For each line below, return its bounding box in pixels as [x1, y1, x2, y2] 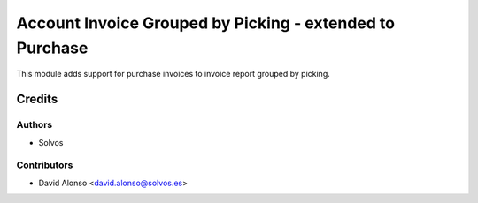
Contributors [16, 159, 73, 171]
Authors [16, 119, 53, 132]
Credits [16, 92, 58, 107]
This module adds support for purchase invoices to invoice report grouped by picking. [16, 69, 331, 79]
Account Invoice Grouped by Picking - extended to [16, 13, 396, 33]
